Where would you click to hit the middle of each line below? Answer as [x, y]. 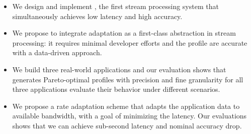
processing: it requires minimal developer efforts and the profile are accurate [130, 42]
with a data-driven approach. [57, 52]
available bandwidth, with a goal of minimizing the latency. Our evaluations [130, 116]
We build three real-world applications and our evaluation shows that [119, 69]
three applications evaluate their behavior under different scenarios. [116, 89]
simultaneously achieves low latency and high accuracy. [97, 16]
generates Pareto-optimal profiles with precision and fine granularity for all [128, 79]
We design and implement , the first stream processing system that [115, 6]
